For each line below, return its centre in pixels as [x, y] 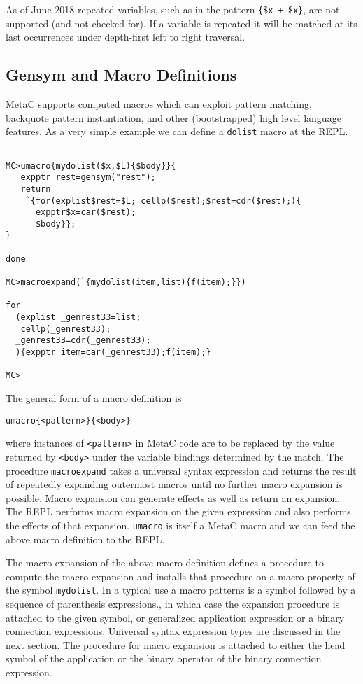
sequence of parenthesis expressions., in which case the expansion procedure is [173, 604]
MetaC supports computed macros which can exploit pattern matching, [159, 104]
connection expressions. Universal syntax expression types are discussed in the [173, 631]
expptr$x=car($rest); [86, 212]
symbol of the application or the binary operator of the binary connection [164, 658]
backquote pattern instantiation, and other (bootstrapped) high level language [173, 117]
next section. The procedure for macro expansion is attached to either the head [176, 644]
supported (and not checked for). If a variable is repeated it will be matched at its [181, 23]
